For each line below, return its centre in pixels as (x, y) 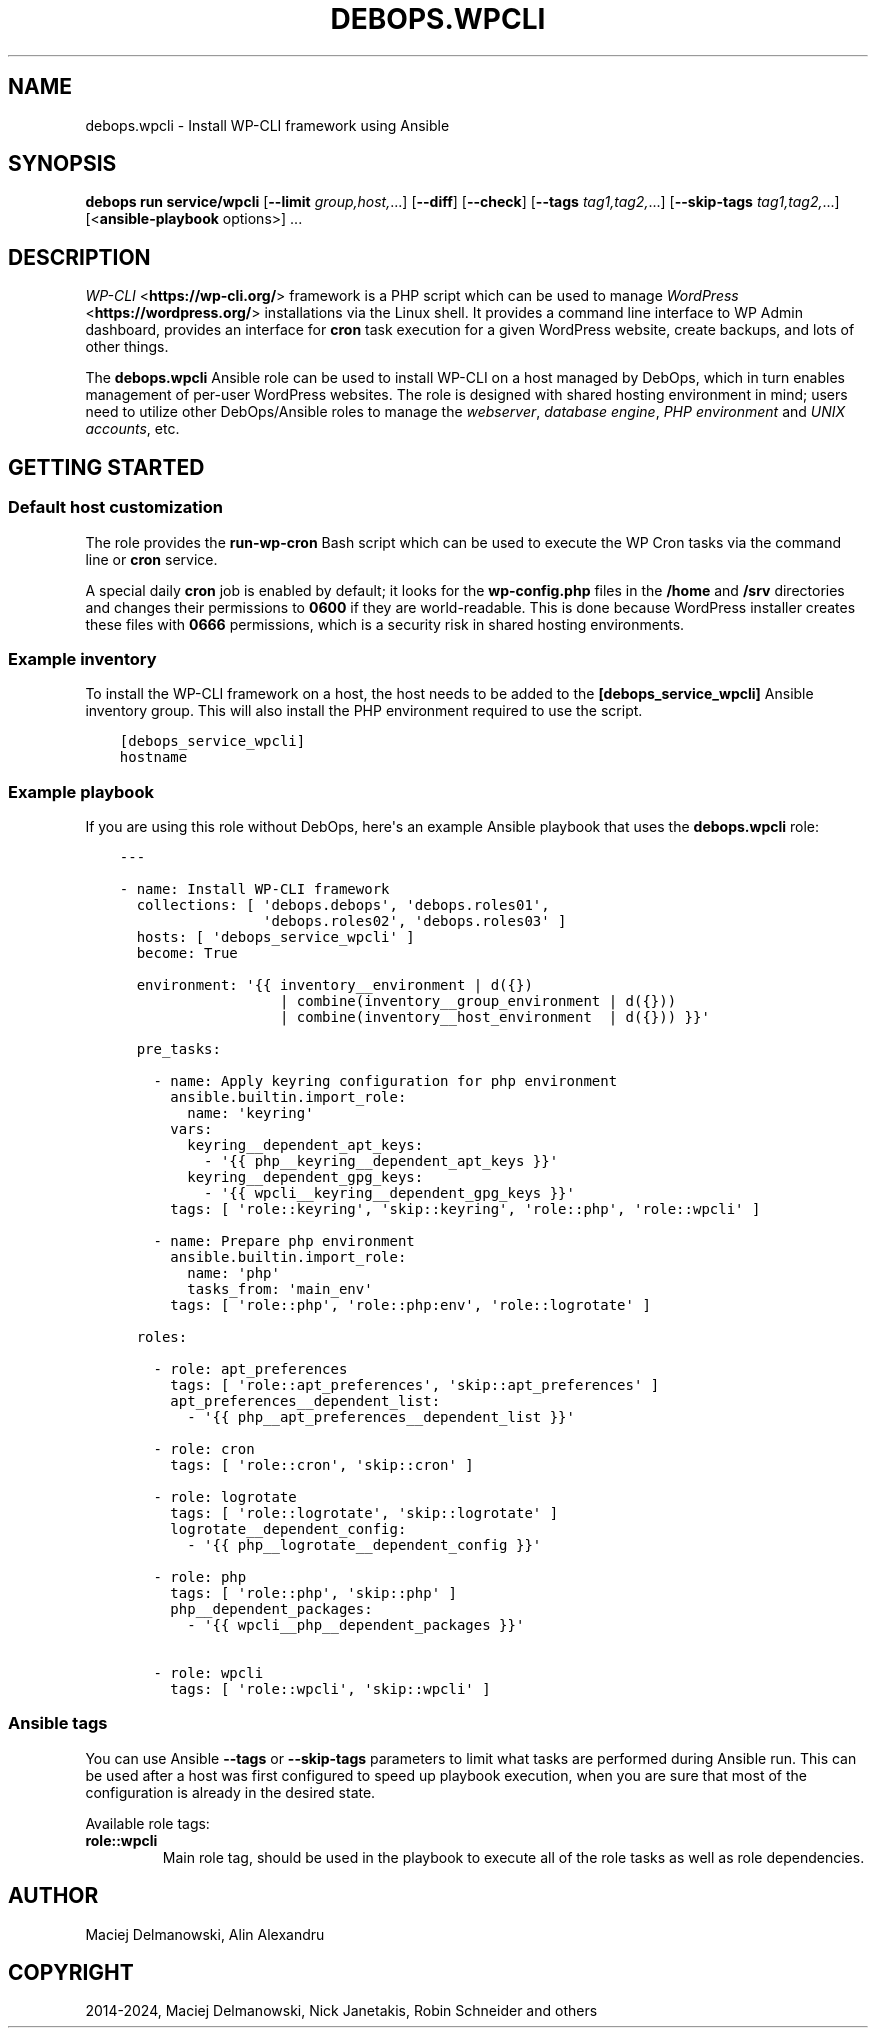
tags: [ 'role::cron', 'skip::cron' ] (322, 1465)
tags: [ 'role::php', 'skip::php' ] (313, 1593)
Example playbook (81, 791)
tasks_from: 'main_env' (280, 1289)
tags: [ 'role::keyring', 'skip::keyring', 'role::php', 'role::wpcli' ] (465, 1209)
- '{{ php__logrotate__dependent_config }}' (364, 1545)
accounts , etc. (132, 429)
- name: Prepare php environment (284, 1241)
